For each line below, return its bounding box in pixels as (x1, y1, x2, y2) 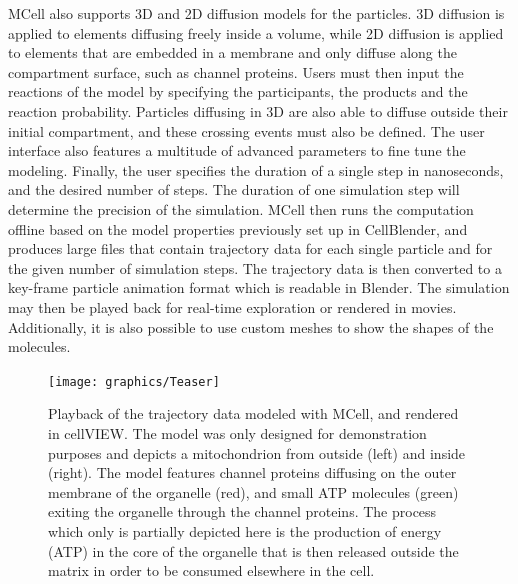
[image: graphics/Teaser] (48, 374, 220, 389)
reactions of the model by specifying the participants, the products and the (8, 81, 468, 102)
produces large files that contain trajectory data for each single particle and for (8, 238, 493, 259)
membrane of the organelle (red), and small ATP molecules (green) (48, 481, 459, 502)
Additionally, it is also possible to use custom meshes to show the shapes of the (8, 316, 494, 337)
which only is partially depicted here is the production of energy (48, 520, 442, 541)
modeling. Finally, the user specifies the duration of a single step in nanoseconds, (8, 159, 504, 180)
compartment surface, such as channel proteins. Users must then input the (8, 61, 464, 82)
